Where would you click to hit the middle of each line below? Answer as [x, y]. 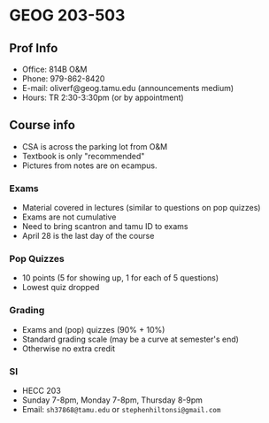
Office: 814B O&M [54, 69]
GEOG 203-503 [67, 15]
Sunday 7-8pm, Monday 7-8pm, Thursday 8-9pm [112, 400]
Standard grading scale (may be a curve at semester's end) [130, 339]
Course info [42, 125]
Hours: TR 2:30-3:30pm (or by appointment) [103, 97]
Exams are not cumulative [69, 217]
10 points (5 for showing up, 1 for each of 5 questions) [120, 278]
